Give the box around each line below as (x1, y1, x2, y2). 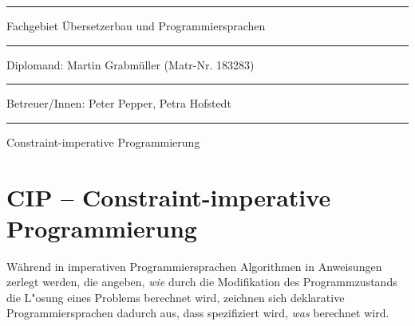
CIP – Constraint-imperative (6, 180, 331, 213)
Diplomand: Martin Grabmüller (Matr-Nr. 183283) (6, 56, 255, 73)
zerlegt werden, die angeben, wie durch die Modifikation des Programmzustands (6, 273, 397, 290)
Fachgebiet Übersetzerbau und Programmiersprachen (6, 18, 266, 33)
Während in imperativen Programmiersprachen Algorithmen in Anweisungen (6, 257, 382, 274)
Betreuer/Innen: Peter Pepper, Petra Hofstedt (6, 95, 231, 112)
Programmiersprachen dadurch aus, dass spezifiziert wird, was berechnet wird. (6, 304, 389, 321)
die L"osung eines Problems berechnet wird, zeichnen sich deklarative (6, 289, 345, 305)
